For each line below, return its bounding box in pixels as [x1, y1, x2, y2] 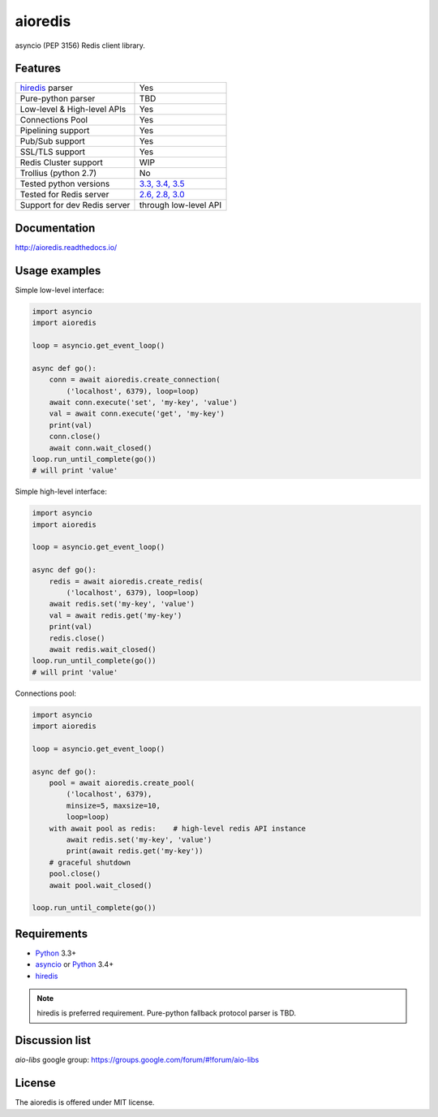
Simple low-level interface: [15, 285, 105, 295]
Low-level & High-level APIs [19, 104, 127, 115]
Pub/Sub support [19, 136, 85, 147]
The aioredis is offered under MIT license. [15, 1098, 155, 1107]
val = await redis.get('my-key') [49, 610, 182, 620]
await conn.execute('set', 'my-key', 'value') [49, 398, 238, 407]
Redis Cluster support [19, 157, 103, 168]
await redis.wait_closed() [49, 645, 157, 653]
